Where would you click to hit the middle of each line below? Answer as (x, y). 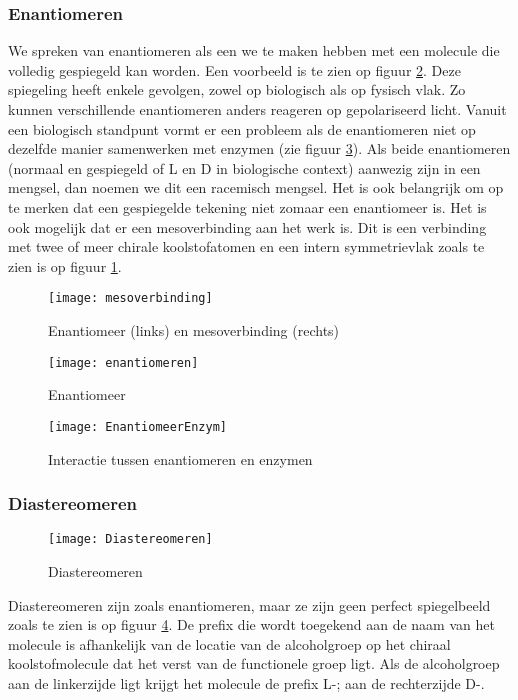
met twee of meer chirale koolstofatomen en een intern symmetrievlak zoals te (246, 246)
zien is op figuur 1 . (65, 265)
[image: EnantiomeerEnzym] (137, 426)
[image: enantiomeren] (123, 362)
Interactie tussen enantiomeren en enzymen (180, 458)
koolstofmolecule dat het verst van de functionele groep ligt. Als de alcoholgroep (254, 663)
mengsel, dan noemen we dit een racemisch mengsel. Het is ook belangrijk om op (256, 187)
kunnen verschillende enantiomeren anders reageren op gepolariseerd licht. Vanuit (257, 109)
